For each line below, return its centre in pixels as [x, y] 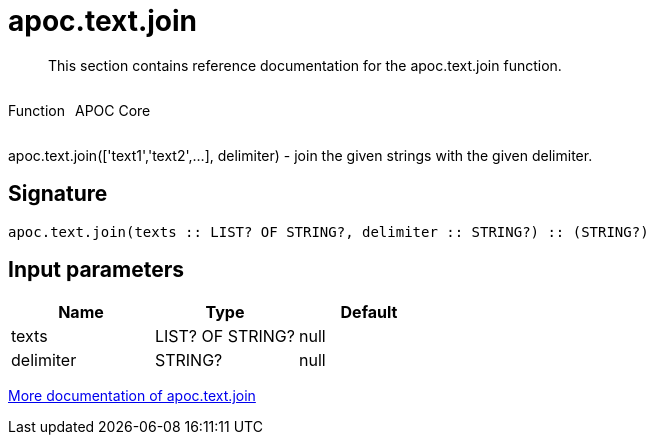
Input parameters [96, 270]
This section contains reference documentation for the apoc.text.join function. [305, 65]
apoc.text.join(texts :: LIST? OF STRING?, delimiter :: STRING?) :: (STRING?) [328, 231]
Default [369, 312]
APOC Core [112, 110]
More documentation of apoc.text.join [132, 396]
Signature [58, 194]
